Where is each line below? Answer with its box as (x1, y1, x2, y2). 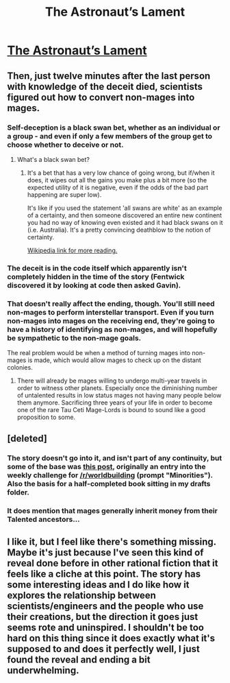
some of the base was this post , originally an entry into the (7, 462, 207, 472)
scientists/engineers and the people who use (7, 600, 204, 612)
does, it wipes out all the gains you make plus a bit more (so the (27, 176, 207, 184)
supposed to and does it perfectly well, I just (7, 643, 200, 655)
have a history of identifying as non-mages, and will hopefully (7, 324, 218, 334)
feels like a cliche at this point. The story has (7, 568, 201, 579)
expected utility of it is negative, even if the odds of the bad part (27, 183, 209, 191)
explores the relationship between (7, 589, 156, 601)
